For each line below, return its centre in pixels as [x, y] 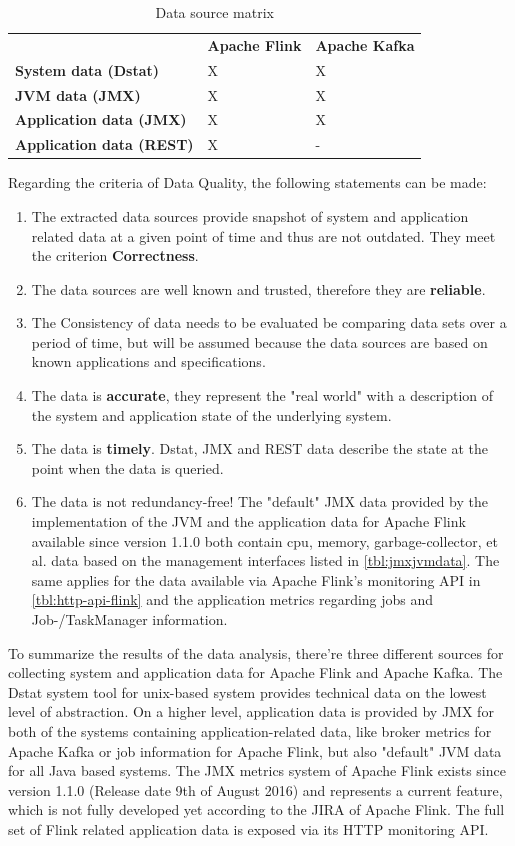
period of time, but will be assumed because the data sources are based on [259, 341]
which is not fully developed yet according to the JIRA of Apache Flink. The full [256, 809]
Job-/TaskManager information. [129, 619]
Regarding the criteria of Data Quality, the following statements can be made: [247, 182]
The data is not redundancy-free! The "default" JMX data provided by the [259, 501]
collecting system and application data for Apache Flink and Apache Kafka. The [255, 672]
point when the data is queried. [127, 467]
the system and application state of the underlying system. [211, 414]
